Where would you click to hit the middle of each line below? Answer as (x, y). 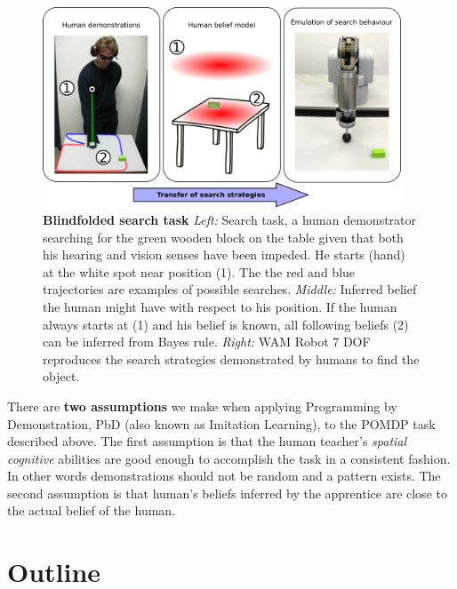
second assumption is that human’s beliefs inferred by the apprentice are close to (227, 493)
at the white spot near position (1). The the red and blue (199, 271)
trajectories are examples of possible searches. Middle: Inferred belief (230, 289)
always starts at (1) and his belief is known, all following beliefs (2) (226, 324)
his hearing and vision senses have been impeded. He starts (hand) (224, 255)
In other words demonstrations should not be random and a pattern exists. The (224, 476)
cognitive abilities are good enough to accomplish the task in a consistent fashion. (229, 458)
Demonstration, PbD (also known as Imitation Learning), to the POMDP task (221, 423)
